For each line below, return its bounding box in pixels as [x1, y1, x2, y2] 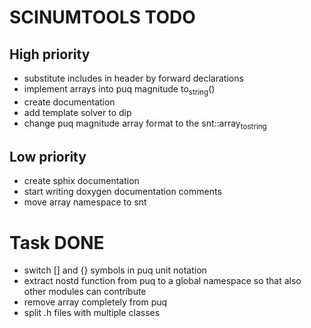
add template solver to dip [23, 106, 132, 118]
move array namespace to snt [23, 196, 147, 208]
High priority [9, 46, 91, 63]
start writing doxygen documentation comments [23, 186, 222, 198]
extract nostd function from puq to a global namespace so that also [23, 275, 302, 287]
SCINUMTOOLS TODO [9, 6, 196, 29]
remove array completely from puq [23, 296, 168, 308]
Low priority [9, 148, 87, 165]
